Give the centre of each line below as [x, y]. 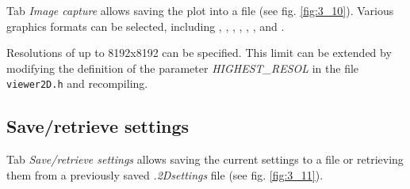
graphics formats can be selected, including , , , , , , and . [146, 26]
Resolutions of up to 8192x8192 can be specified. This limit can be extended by [199, 53]
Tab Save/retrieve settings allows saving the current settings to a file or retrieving [205, 159]
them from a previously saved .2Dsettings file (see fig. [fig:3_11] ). [165, 174]
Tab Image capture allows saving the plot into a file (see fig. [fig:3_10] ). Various [200, 10]
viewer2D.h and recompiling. [77, 83]
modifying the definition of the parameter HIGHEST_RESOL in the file [183, 68]
